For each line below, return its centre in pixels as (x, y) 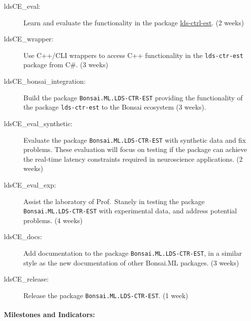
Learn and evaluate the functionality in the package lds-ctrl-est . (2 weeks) (134, 22)
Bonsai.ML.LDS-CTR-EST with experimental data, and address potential (130, 211)
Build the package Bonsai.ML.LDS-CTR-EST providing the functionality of (133, 97)
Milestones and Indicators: (49, 314)
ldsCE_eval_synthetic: (38, 123)
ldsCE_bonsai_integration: (45, 81)
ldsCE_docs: (23, 236)
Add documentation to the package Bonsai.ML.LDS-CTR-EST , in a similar (133, 253)
